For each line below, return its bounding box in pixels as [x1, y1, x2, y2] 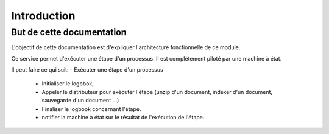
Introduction [11, 9, 76, 22]
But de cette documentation [11, 27, 127, 38]
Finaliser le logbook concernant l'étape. [41, 105, 141, 112]
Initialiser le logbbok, [41, 79, 94, 87]
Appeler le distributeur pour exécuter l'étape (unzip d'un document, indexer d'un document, [41, 88, 273, 95]
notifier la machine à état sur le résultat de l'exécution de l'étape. [41, 114, 205, 121]
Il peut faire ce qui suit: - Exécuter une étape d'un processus [11, 66, 164, 73]
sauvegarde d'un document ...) [41, 97, 119, 104]
